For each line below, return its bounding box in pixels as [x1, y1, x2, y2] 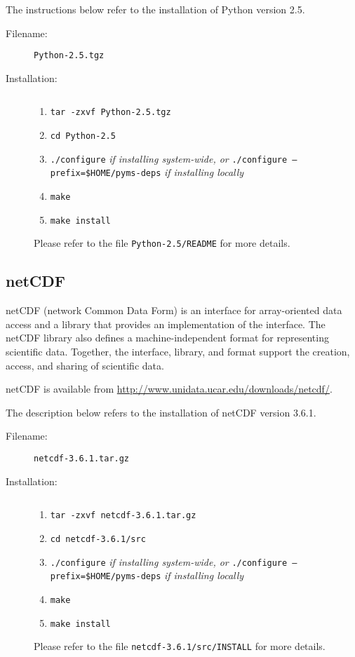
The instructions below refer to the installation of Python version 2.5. [6, 2, 305, 16]
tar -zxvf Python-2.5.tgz [50, 107, 171, 118]
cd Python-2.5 [50, 131, 116, 142]
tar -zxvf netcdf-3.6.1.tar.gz [50, 510, 196, 521]
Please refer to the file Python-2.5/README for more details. [34, 236, 290, 250]
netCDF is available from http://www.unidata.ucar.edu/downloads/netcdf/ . [6, 381, 333, 396]
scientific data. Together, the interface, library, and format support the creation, [6, 344, 350, 359]
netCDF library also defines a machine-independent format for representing [6, 330, 329, 345]
